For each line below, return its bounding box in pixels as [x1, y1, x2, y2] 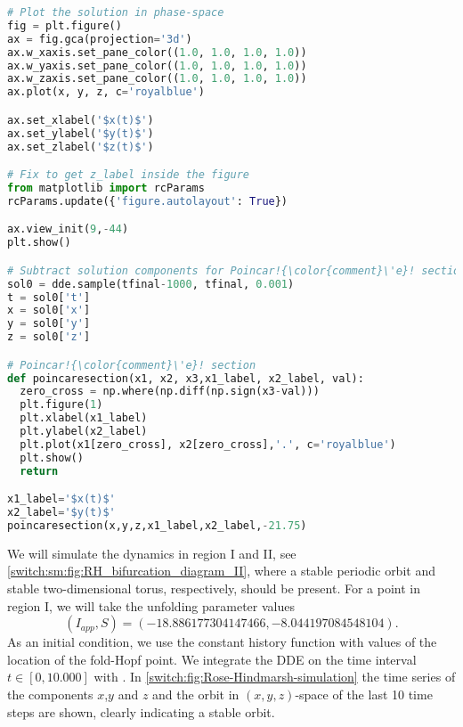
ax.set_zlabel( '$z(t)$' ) [7, 140, 154, 153]
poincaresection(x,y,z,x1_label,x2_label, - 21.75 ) [7, 519, 307, 532]
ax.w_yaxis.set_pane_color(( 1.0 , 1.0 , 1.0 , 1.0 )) [7, 59, 307, 72]
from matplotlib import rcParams [7, 181, 205, 194]
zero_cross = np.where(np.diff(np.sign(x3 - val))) [20, 385, 320, 398]
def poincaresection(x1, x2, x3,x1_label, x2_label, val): [7, 372, 364, 385]
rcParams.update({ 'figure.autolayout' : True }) [7, 194, 288, 208]
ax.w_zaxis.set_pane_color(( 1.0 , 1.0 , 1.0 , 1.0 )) [7, 72, 307, 86]
